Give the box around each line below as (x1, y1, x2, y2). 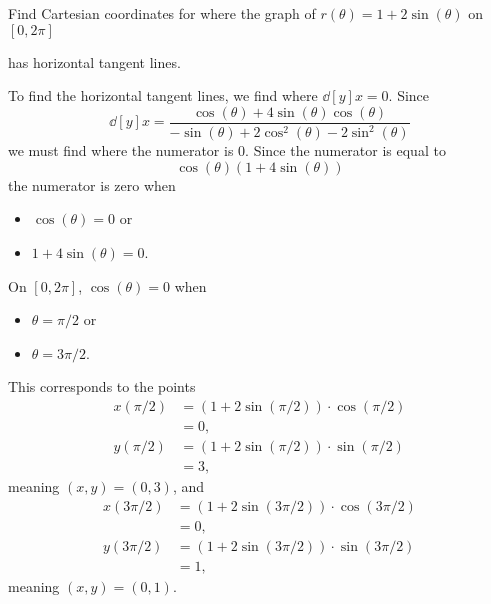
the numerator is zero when (8, 174, 176, 195)
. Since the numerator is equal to (245, 140, 446, 161)
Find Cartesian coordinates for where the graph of (8, 3, 316, 23)
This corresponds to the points (8, 376, 196, 397)
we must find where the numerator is (8, 140, 234, 161)
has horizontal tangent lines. (8, 51, 181, 72)
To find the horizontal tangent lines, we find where (8, 85, 318, 106)
